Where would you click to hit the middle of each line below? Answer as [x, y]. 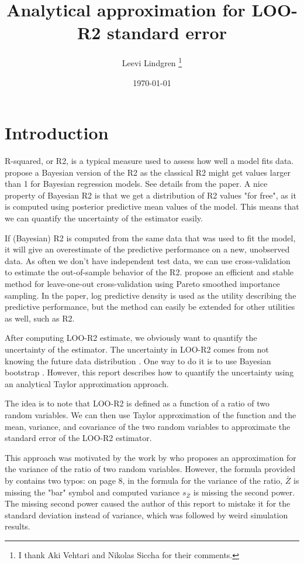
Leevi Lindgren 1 [152, 62]
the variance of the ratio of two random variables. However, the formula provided [150, 469]
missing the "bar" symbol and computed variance [92, 492]
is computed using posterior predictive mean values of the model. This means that [152, 206]
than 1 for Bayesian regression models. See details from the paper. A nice [136, 184]
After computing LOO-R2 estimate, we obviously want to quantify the [131, 338]
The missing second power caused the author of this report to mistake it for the [148, 503]
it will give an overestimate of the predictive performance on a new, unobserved [147, 249]
